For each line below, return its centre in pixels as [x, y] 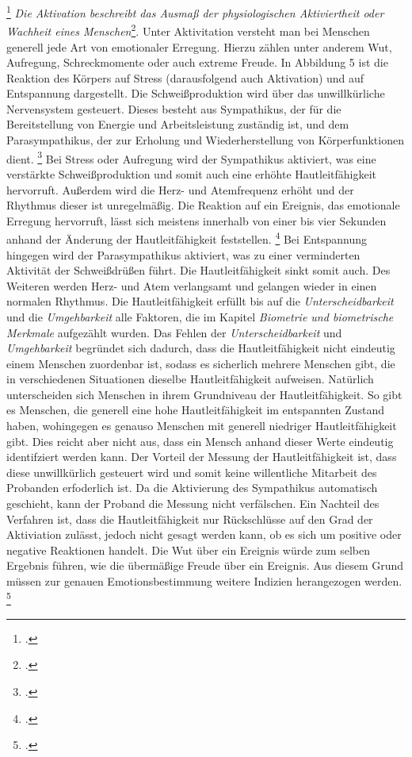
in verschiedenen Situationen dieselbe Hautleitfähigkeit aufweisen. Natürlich [190, 379]
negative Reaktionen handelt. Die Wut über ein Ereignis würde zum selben [188, 549]
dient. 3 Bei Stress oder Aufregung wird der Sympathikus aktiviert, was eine [191, 157]
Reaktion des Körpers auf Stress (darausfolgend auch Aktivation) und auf [185, 77]
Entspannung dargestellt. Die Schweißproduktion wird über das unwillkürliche [196, 93]
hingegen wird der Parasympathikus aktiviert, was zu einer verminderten [183, 254]
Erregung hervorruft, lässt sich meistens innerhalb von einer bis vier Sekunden [196, 220]
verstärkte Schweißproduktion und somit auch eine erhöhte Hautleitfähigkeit [192, 173]
